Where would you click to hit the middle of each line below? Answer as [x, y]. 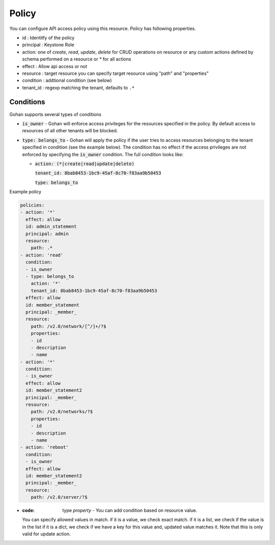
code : [29, 510]
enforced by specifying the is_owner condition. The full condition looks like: [103, 154]
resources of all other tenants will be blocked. [70, 131]
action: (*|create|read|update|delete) [85, 164]
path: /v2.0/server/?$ [59, 497]
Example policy [25, 192]
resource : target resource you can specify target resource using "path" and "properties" [115, 73]
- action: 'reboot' [44, 447]
